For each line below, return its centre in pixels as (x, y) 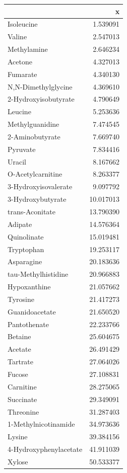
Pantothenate (28, 324)
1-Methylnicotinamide (41, 424)
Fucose (18, 374)
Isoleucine (23, 24)
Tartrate (21, 362)
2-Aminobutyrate (34, 136)
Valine (17, 36)
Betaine (19, 336)
